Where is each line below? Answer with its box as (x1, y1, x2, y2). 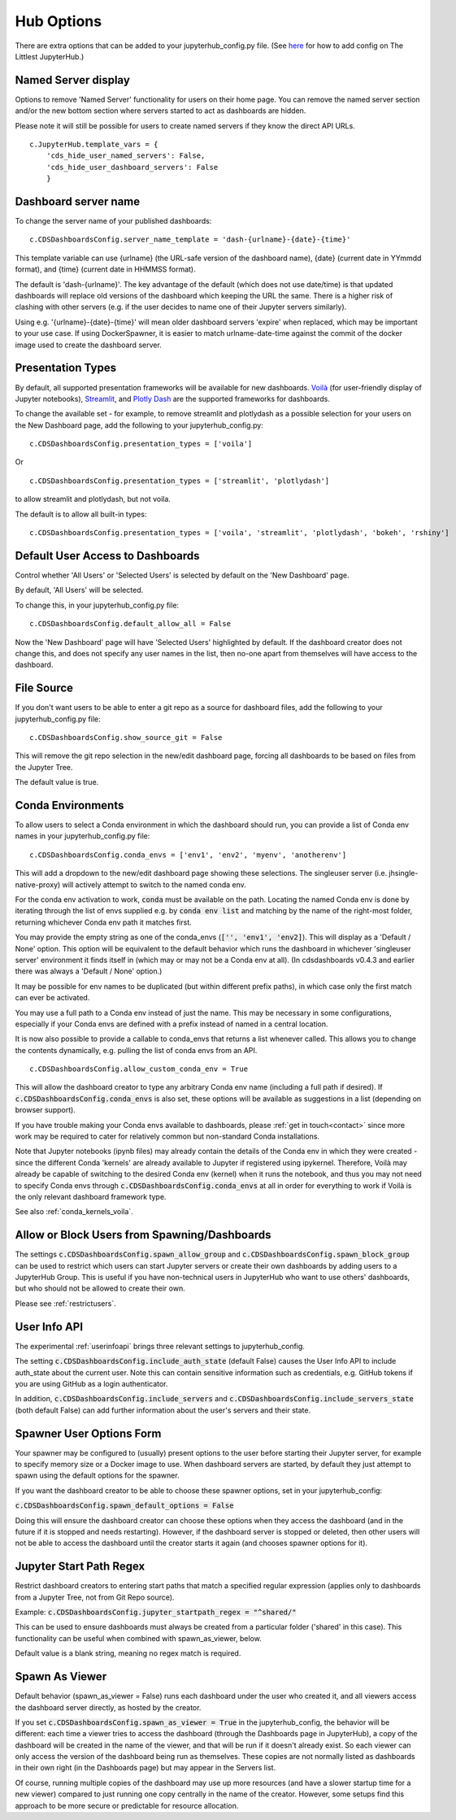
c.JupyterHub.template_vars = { (29, 140, 159, 150)
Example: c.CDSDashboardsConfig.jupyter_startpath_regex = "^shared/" (15, 1607, 297, 1618)
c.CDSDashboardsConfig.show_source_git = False (29, 733, 223, 742)
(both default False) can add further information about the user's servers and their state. (15, 1405, 311, 1415)
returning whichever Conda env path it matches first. (15, 917, 193, 927)
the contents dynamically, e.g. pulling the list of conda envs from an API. (15, 1045, 258, 1055)
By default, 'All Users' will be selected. (15, 586, 144, 595)
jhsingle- (389, 869, 419, 878)
